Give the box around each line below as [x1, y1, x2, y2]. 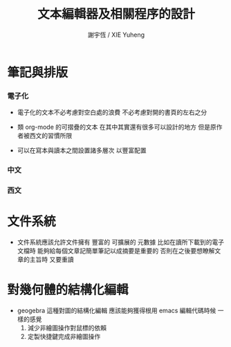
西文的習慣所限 [29, 132, 73, 140]
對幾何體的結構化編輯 [7, 282, 129, 298]
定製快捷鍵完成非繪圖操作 [27, 332, 101, 340]
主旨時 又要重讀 [29, 256, 74, 264]
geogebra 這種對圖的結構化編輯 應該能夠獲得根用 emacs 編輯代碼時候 [17, 306, 216, 314]
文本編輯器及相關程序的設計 [37, 6, 195, 22]
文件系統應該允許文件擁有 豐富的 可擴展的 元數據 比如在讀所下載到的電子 [17, 238, 225, 247]
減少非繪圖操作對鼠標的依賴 [27, 323, 107, 332]
